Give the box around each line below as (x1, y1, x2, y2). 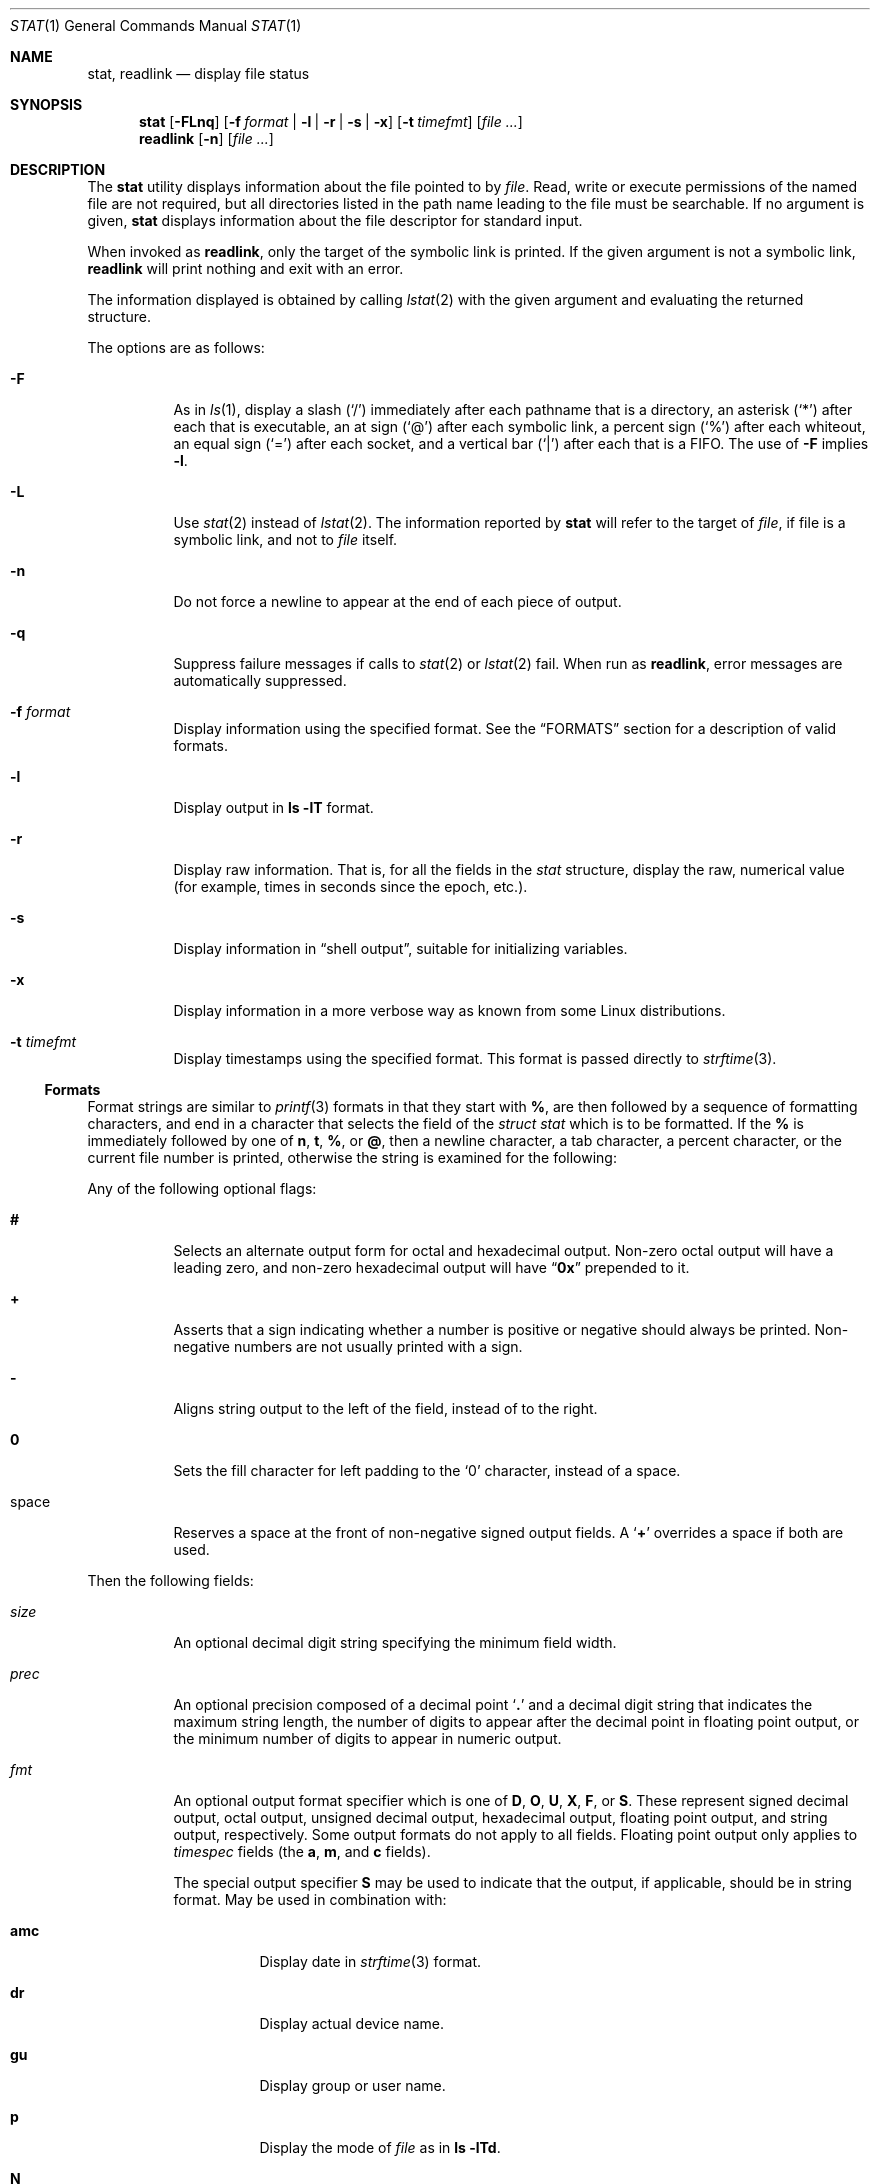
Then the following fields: (87, 1572, 254, 1589)
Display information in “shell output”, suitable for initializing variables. (173, 940, 628, 957)
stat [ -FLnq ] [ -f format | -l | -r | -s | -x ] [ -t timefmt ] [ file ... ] (139, 113, 523, 130)
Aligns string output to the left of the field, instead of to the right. (173, 1400, 598, 1417)
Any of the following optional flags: (87, 1180, 317, 1197)
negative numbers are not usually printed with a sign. (173, 1338, 523, 1355)
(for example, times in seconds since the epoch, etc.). (173, 878, 528, 895)
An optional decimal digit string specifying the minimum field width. (173, 1634, 617, 1651)
